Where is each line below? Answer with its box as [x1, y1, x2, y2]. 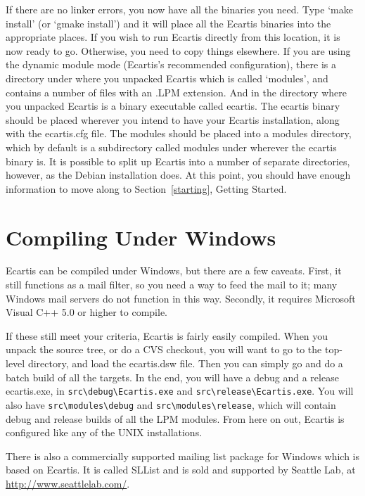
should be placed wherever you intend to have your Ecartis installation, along [6, 112, 340, 127]
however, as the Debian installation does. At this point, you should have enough [6, 167, 351, 182]
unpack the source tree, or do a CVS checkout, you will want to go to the [6, 342, 322, 357]
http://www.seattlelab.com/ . [6, 476, 130, 490]
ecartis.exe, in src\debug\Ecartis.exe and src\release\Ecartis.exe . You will [6, 383, 354, 398]
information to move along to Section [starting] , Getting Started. [6, 181, 287, 196]
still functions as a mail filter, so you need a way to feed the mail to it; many [6, 277, 338, 292]
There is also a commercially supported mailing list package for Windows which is [6, 448, 360, 463]
